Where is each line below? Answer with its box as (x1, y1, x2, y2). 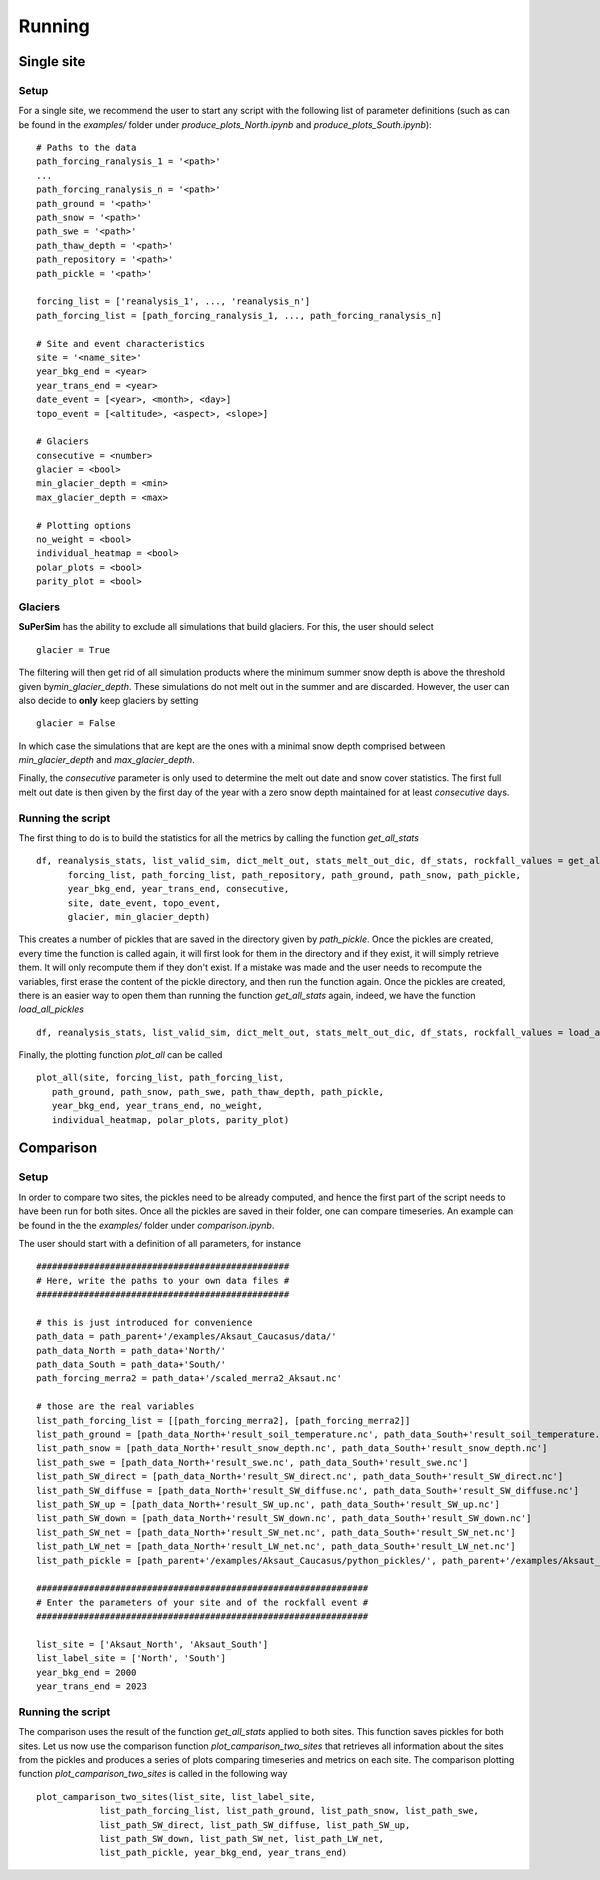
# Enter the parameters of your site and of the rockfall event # (36, 1596, 369, 1608)
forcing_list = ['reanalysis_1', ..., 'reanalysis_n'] (36, 296, 311, 307)
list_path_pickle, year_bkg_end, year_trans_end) (99, 1847, 348, 1859)
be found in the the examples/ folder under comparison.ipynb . (18, 1219, 275, 1231)
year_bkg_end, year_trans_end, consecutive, (67, 883, 290, 895)
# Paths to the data (36, 142, 137, 154)
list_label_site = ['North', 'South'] (36, 1653, 227, 1664)
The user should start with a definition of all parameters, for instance (18, 1237, 302, 1249)
